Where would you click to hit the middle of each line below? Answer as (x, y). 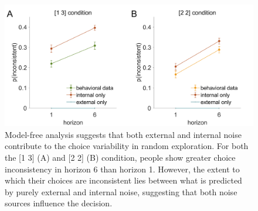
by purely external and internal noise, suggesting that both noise (121, 191)
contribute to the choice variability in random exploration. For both (127, 146)
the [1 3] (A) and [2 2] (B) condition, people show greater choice (120, 158)
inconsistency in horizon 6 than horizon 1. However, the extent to (122, 169)
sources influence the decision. (59, 203)
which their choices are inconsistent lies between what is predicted (123, 180)
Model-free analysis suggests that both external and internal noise (123, 134)
